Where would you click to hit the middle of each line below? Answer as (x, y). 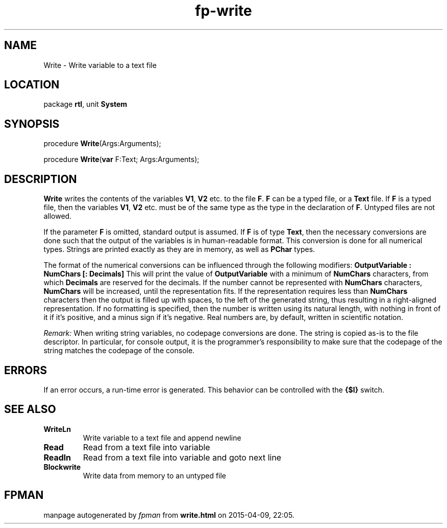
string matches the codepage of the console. (119, 351)
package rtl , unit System (85, 104)
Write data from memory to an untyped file (155, 475)
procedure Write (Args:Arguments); (102, 144)
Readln (57, 457)
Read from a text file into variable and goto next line (182, 457)
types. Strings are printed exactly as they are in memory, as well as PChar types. (179, 249)
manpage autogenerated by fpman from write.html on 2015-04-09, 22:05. (169, 515)
